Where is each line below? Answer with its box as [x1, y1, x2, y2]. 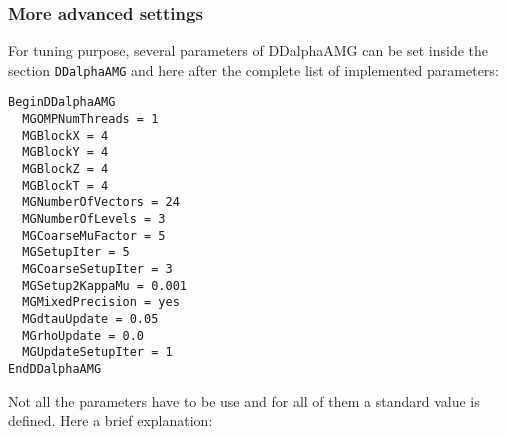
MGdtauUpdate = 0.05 [22, 312, 159, 326]
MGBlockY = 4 [22, 145, 109, 160]
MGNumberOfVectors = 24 [22, 195, 180, 210]
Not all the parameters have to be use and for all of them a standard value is [8, 390, 480, 411]
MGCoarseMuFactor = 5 [22, 228, 166, 243]
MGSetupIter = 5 [22, 245, 130, 260]
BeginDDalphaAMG [8, 95, 116, 110]
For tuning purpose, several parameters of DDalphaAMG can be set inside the [8, 40, 489, 61]
